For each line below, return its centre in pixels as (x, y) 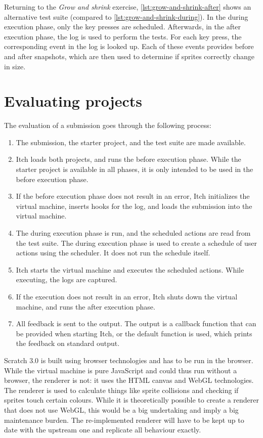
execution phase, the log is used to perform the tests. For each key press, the (123, 36)
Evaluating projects (73, 101)
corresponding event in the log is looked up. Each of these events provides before (129, 46)
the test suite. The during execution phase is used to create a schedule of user (137, 243)
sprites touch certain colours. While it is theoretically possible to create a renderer (131, 400)
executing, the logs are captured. (67, 279)
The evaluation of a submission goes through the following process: (108, 125)
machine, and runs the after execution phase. (85, 306)
